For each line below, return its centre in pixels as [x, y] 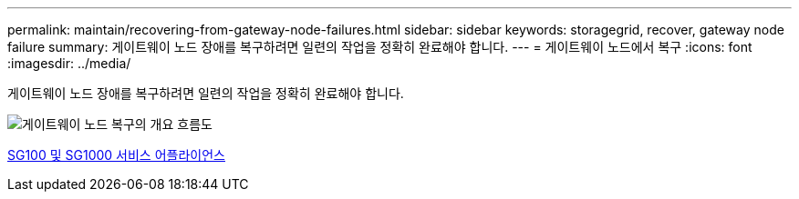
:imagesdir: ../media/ [69, 63]
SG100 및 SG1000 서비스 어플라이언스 [116, 155]
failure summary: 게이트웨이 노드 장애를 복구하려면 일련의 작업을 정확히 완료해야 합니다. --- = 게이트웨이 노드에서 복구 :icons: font [380, 47]
